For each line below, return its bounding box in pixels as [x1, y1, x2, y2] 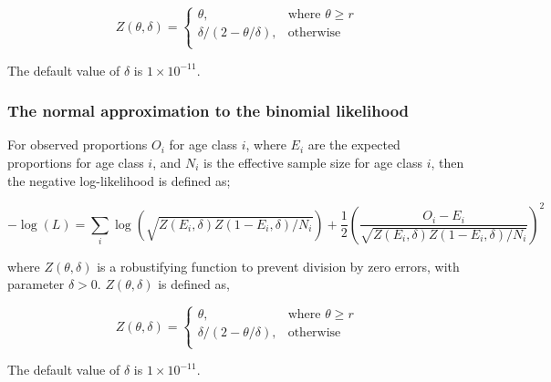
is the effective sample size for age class [203, 153, 422, 171]
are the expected [307, 135, 400, 154]
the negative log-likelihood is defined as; [7, 170, 231, 190]
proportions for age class [7, 153, 144, 171]
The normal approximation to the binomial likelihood [7, 99, 410, 122]
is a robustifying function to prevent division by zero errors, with [97, 256, 460, 275]
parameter [7, 274, 65, 294]
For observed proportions [7, 135, 148, 154]
